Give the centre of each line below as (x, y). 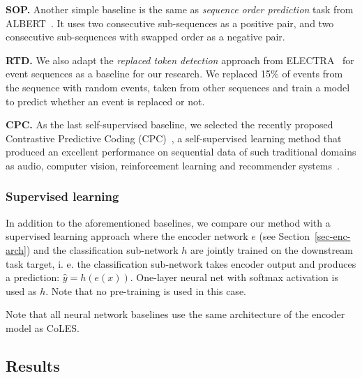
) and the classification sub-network (103, 249)
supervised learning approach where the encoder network (127, 236)
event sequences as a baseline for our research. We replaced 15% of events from (174, 74)
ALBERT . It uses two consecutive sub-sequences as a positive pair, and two (170, 23)
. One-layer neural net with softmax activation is (234, 277)
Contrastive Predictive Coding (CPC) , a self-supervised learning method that (174, 138)
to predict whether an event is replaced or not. (105, 101)
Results (33, 365)
